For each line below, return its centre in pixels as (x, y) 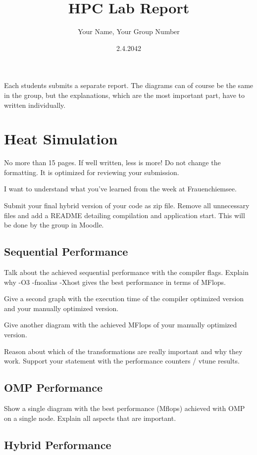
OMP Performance (53, 387)
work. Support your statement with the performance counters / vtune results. (122, 361)
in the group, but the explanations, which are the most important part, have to (125, 95)
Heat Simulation (61, 139)
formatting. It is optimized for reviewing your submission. (92, 172)
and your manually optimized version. (61, 308)
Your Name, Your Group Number (129, 31)
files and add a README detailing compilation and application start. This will (125, 215)
